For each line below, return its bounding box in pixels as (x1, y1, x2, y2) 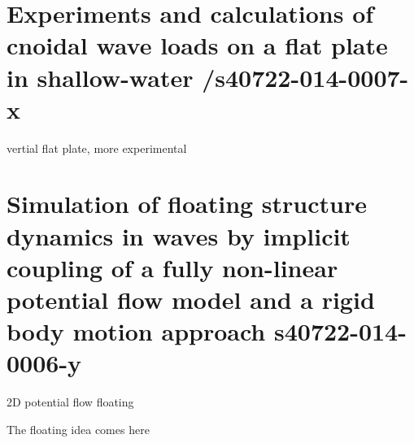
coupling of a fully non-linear (7, 250, 338, 284)
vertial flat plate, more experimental (7, 139, 187, 156)
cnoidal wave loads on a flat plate (7, 28, 388, 62)
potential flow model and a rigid (7, 283, 375, 316)
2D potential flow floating (7, 393, 134, 410)
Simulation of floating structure (7, 187, 367, 220)
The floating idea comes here (7, 420, 150, 437)
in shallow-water (7, 60, 194, 93)
